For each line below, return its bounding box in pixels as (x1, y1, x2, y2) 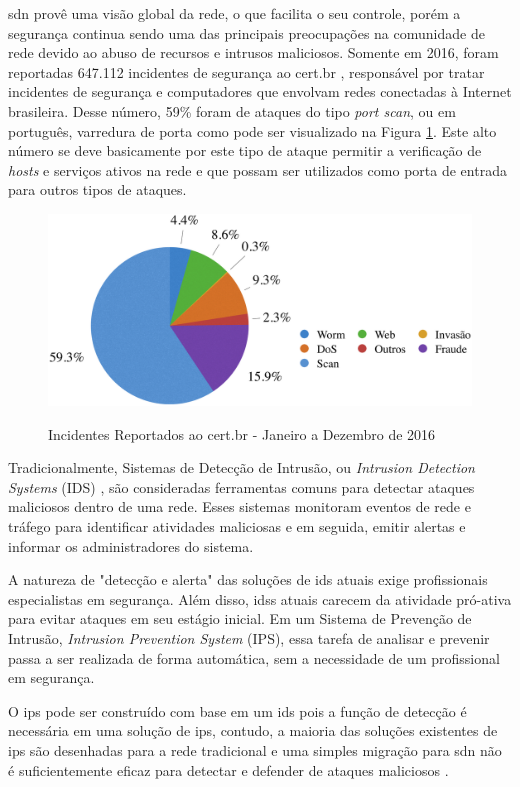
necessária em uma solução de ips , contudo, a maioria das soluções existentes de (8, 720, 498, 741)
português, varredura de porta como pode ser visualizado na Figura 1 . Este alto (8, 120, 497, 141)
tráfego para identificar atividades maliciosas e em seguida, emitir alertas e (8, 516, 466, 537)
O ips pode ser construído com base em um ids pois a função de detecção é (8, 700, 467, 721)
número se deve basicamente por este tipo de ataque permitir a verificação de (8, 140, 482, 161)
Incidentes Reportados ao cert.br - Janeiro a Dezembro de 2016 (48, 423, 436, 444)
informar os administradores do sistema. (8, 535, 254, 556)
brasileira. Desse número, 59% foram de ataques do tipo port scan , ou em (8, 100, 456, 121)
